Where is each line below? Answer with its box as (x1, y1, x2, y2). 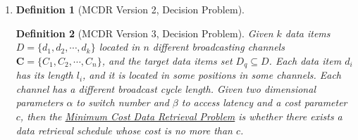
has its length (16, 68, 73, 82)
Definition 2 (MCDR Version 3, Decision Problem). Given (16, 25, 273, 40)
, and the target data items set (101, 53, 233, 68)
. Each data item (268, 53, 342, 68)
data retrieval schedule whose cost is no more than (16, 122, 233, 137)
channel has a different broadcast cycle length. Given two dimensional (16, 81, 316, 96)
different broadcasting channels (152, 39, 285, 54)
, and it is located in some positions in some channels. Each (82, 68, 342, 82)
